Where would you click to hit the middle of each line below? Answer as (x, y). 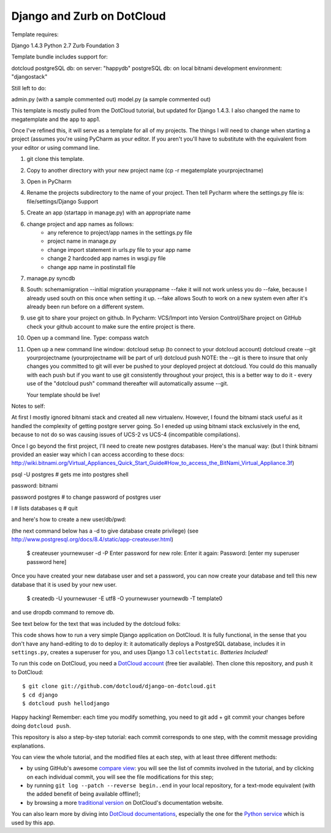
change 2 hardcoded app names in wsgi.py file (107, 259)
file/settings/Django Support (62, 201)
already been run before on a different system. (86, 307)
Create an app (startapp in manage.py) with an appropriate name (109, 213)
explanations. (28, 746)
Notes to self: (28, 406)
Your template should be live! (63, 395)
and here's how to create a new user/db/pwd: (69, 520)
